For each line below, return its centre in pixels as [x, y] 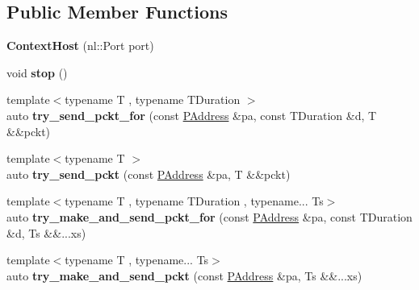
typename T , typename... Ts [137, 260]
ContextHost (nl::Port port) [80, 46]
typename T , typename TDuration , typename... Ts [194, 201]
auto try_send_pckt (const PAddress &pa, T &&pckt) [149, 174]
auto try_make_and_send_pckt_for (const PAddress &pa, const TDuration [209, 216]
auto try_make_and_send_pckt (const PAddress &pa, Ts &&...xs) [184, 275]
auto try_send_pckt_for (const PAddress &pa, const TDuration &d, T [192, 115]
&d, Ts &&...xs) [46, 232]
